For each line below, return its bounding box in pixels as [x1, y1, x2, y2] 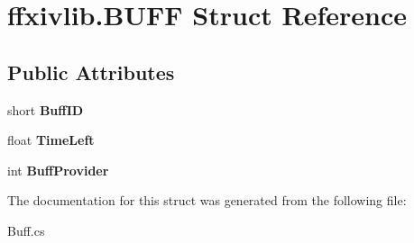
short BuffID [7, 100, 84, 119]
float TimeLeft [7, 130, 95, 149]
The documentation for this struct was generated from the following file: [7, 191, 407, 210]
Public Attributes [7, 58, 175, 85]
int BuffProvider [7, 160, 109, 179]
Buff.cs [7, 220, 45, 239]
